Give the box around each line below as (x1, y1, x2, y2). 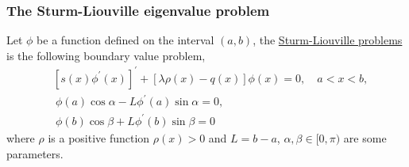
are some (343, 130, 387, 146)
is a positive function (48, 130, 150, 146)
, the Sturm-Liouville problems (253, 32, 403, 48)
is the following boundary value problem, (6, 47, 206, 63)
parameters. (6, 145, 64, 161)
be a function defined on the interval (37, 32, 214, 48)
